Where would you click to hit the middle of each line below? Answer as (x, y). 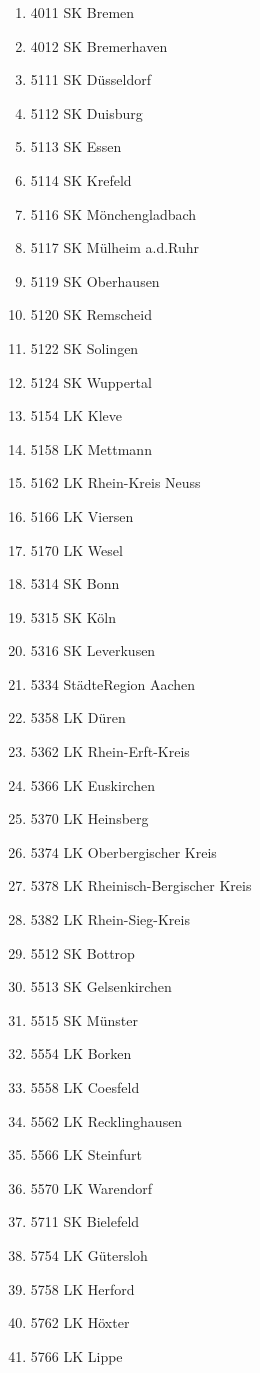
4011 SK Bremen (82, 12)
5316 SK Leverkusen (93, 650)
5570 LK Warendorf (91, 1187)
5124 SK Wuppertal (91, 381)
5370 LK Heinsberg (89, 818)
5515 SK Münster (84, 1019)
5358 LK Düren (78, 717)
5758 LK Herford (82, 1288)
